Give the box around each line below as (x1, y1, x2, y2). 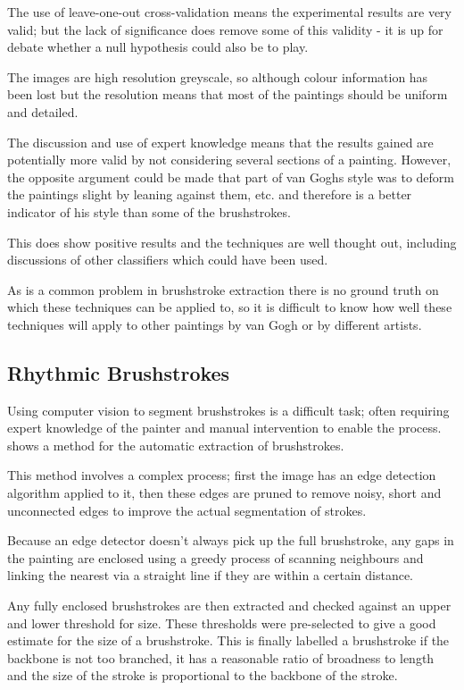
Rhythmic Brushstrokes (7, 358, 230, 386)
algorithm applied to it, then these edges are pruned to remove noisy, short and (7, 484, 442, 502)
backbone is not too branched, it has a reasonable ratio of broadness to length (7, 648, 435, 667)
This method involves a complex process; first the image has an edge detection (7, 466, 436, 484)
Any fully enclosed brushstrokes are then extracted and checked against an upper (7, 596, 452, 615)
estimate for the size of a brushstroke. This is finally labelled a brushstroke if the (7, 631, 450, 650)
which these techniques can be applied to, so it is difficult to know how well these (7, 298, 452, 316)
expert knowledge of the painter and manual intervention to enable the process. (7, 418, 442, 437)
